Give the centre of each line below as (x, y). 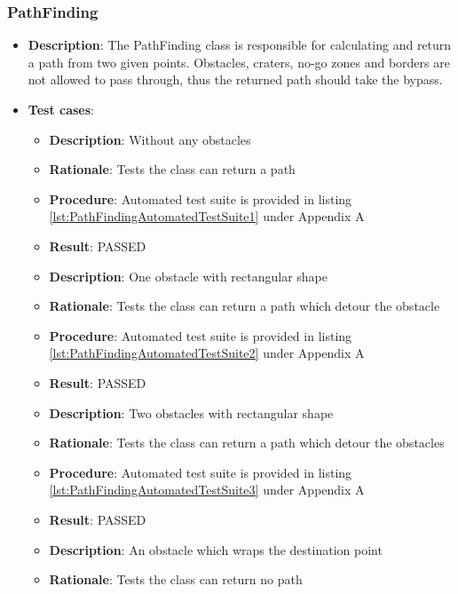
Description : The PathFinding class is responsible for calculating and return (240, 45)
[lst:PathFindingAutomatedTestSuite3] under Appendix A (207, 490)
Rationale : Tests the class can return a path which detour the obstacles (247, 443)
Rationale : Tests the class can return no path (176, 579)
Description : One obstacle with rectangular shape (189, 276)
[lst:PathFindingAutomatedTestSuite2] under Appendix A (207, 353)
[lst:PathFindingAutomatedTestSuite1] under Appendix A (207, 216)
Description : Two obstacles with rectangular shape (191, 412)
